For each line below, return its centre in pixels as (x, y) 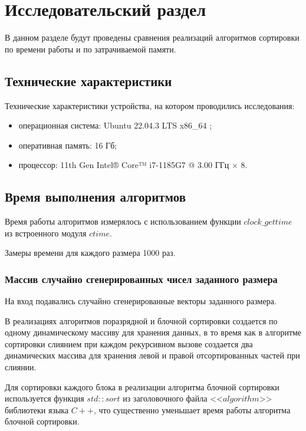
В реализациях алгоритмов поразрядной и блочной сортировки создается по (141, 320)
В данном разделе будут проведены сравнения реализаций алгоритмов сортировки (152, 37)
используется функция (45, 398)
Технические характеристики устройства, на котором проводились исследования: (150, 105)
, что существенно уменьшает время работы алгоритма (192, 409)
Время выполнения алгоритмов (95, 197)
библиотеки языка (37, 409)
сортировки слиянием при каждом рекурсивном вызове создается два (129, 343)
